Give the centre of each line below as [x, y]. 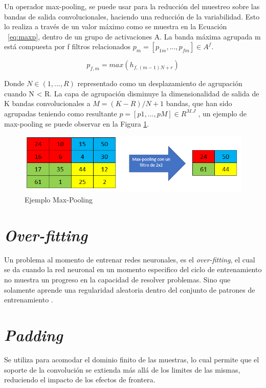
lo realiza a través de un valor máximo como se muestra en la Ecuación [116, 26]
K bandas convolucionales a [47, 103]
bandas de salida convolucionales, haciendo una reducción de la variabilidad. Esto [132, 16]
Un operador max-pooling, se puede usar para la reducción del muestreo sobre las [132, 6]
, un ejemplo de [223, 113]
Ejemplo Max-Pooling [59, 200]
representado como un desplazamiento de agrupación [160, 83]
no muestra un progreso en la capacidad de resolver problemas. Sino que [117, 280]
